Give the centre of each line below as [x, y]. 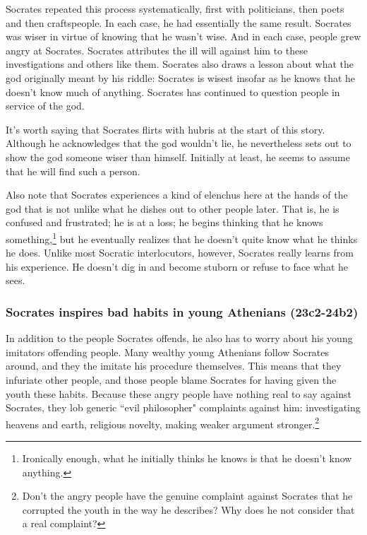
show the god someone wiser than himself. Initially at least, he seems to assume [178, 157]
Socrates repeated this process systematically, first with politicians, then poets [175, 8]
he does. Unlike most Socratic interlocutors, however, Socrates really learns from [180, 253]
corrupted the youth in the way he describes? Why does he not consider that [188, 509]
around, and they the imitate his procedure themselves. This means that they [174, 366]
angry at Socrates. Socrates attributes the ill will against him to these [157, 50]
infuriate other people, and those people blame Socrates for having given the [171, 379]
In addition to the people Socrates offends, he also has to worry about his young [179, 338]
